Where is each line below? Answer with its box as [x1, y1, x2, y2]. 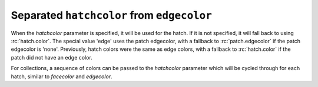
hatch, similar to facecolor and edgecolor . [11, 73, 112, 80]
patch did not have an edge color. [11, 54, 92, 61]
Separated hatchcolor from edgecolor [11, 9, 212, 22]
